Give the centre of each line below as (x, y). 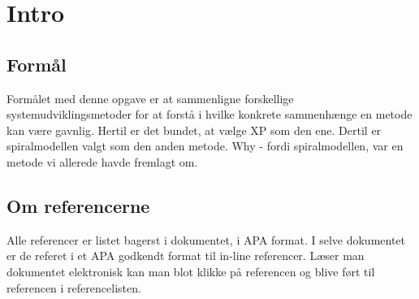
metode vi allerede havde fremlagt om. (102, 161)
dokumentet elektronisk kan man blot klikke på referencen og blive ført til (191, 271)
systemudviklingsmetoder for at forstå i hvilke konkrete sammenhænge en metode (209, 114)
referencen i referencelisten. (74, 287)
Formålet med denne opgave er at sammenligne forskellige (150, 98)
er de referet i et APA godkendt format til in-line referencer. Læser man (186, 256)
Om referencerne (78, 205)
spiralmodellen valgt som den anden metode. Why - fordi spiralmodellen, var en (205, 146)
